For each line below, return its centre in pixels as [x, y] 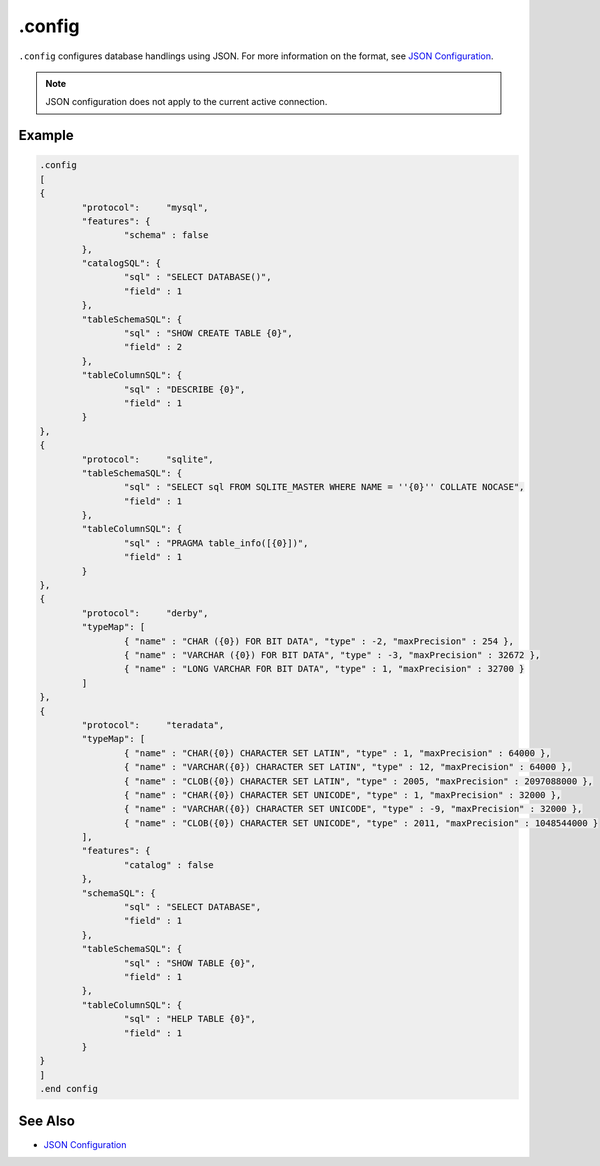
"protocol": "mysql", [145, 207]
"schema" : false [166, 235]
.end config [69, 1089]
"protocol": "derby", [145, 613]
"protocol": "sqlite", [147, 459]
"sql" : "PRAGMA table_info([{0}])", [216, 543]
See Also [46, 1120]
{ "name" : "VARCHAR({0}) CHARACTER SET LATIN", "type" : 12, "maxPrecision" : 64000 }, [347, 767]
